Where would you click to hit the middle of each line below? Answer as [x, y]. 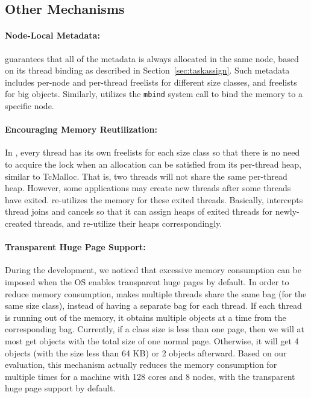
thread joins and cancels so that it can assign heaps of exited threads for [139, 211]
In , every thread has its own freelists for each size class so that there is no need [152, 152]
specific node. [30, 106]
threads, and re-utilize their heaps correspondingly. [128, 223]
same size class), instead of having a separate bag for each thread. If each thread [153, 305]
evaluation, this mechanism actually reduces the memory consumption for [141, 365]
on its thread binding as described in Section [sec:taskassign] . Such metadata [147, 70]
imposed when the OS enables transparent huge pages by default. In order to [147, 281]
